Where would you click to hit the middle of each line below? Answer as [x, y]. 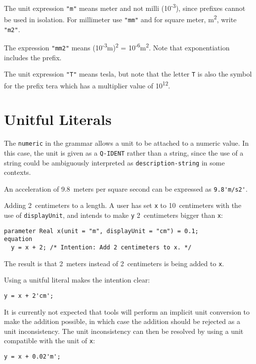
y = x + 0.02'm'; [32, 357]
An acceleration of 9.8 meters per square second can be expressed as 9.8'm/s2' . [126, 188]
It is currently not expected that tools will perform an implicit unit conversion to [127, 311]
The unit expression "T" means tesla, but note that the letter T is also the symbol [128, 74]
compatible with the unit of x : [50, 341]
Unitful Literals [58, 119]
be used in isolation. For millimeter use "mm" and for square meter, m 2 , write [120, 19]
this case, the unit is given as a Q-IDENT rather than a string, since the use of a [124, 152]
